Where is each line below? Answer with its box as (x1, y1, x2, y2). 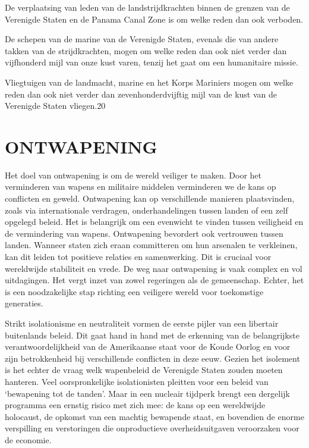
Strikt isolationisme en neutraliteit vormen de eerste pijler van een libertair (5, 317, 279, 329)
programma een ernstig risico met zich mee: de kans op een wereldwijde (5, 399, 266, 411)
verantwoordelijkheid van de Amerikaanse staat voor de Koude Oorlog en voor (5, 340, 291, 353)
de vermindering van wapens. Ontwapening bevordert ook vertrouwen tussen (5, 227, 283, 239)
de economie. (5, 433, 52, 446)
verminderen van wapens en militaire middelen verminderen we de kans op (5, 180, 276, 193)
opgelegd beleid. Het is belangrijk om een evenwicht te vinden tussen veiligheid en (5, 215, 304, 228)
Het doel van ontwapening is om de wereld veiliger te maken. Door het (5, 168, 262, 181)
